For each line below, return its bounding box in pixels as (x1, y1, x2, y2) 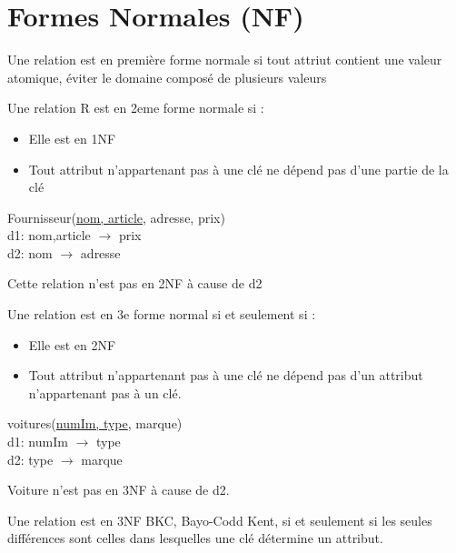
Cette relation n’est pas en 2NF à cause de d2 (7, 274, 263, 293)
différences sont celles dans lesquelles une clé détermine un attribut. (7, 528, 383, 548)
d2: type (7, 449, 54, 468)
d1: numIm (7, 432, 68, 451)
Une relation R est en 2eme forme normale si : (7, 98, 264, 117)
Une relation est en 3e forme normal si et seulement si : (7, 305, 316, 324)
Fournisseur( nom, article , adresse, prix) (7, 207, 225, 226)
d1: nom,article (7, 226, 91, 245)
